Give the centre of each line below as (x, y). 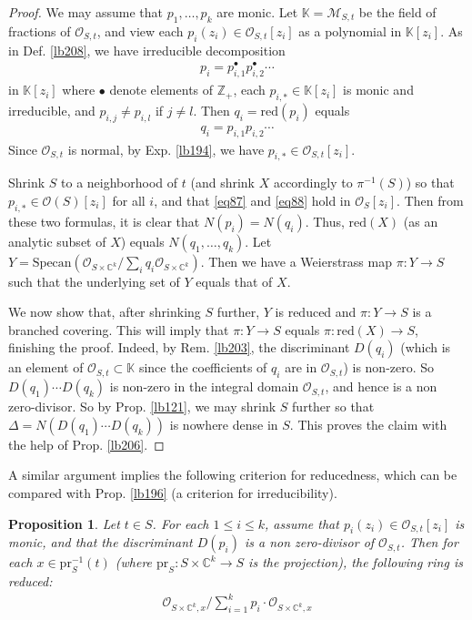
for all (129, 200)
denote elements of (161, 90)
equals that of (234, 281)
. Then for (429, 542)
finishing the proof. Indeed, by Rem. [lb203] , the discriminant (179, 347)
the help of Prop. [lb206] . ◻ (86, 444)
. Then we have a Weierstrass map (296, 261)
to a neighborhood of (120, 183)
